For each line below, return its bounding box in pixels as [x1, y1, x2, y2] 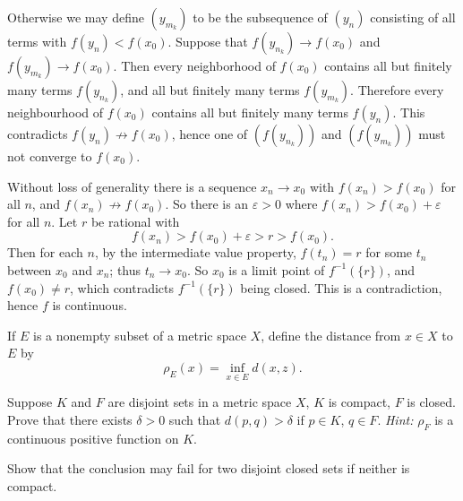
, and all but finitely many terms [120, 81, 300, 99]
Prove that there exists [7, 410, 133, 428]
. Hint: [377, 410, 414, 428]
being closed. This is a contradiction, [240, 278, 442, 297]
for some [365, 243, 413, 262]
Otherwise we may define [7, 8, 144, 26]
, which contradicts [70, 278, 175, 297]
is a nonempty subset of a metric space [33, 325, 246, 344]
